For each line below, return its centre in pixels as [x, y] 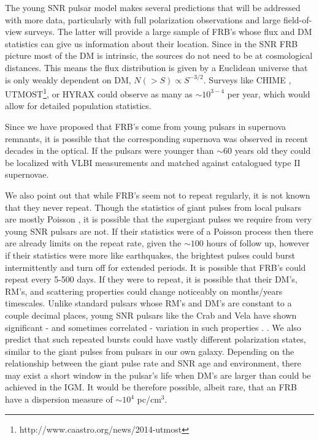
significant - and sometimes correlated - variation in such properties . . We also [153, 327]
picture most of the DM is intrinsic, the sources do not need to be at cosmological [159, 55]
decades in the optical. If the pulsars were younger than [110, 150]
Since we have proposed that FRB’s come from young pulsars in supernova [146, 126]
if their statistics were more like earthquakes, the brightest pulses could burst [150, 255]
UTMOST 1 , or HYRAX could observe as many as [99, 93]
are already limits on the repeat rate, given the [93, 243]
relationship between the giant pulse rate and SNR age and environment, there [153, 363]
